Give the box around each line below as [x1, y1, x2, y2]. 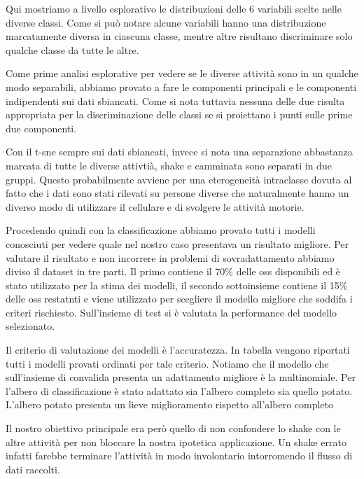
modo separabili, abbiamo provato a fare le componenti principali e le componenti [6, 79, 357, 94]
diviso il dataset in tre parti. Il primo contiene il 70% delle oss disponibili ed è [6, 264, 341, 279]
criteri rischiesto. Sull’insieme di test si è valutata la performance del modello [6, 305, 337, 319]
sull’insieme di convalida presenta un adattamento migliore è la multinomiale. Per [6, 370, 356, 384]
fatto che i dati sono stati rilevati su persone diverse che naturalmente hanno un [6, 186, 349, 200]
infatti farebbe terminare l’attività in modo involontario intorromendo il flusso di [6, 448, 353, 463]
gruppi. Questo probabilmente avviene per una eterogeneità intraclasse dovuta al [6, 172, 352, 186]
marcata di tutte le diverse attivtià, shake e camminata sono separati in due [6, 158, 332, 172]
